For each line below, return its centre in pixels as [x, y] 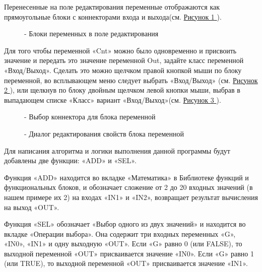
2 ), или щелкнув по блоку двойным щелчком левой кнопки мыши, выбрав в [122, 90]
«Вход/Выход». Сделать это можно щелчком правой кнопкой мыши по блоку [123, 70]
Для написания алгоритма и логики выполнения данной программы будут [117, 150]
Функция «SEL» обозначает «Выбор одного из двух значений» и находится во [125, 224]
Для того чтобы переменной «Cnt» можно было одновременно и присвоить [120, 50]
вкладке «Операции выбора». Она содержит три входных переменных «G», [120, 233]
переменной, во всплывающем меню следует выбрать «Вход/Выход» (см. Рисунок [131, 80]
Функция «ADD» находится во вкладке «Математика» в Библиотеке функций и [126, 177]
